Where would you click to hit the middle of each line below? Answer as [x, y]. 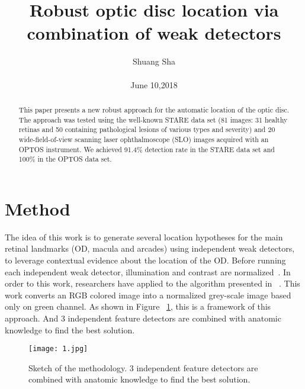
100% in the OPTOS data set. [65, 159]
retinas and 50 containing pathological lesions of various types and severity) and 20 [147, 129]
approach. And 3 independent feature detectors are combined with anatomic [143, 318]
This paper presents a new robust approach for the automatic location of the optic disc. [154, 109]
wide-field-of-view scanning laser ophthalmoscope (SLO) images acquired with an [144, 139]
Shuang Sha [154, 61]
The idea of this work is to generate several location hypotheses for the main [144, 237]
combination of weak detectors [154, 33]
